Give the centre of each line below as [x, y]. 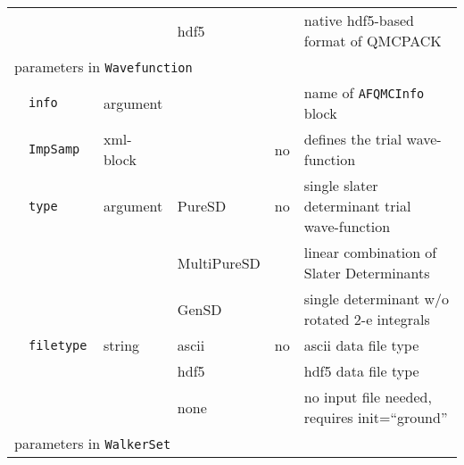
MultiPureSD [219, 262]
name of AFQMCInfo [364, 92]
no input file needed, [368, 397]
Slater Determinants [367, 273]
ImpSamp [54, 149]
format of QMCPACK [373, 41]
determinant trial [357, 206]
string [121, 345]
